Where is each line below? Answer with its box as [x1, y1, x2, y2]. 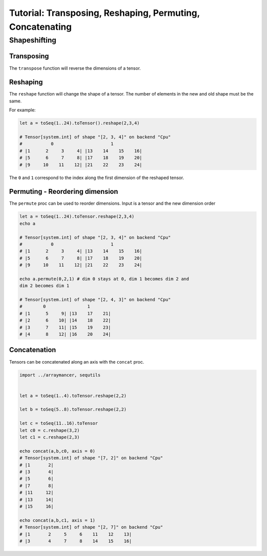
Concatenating [9, 21, 72, 32]
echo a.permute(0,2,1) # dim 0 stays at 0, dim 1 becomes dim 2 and [19, 276, 189, 281]
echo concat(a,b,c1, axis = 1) [19, 517, 96, 523]
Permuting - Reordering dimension [9, 187, 118, 196]
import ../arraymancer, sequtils [19, 372, 101, 378]
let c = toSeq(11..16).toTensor [19, 420, 98, 426]
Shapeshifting [9, 36, 56, 45]
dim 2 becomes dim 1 [19, 283, 69, 289]
